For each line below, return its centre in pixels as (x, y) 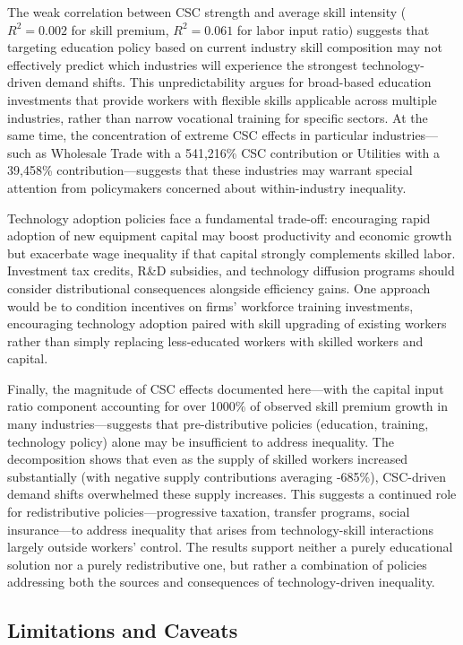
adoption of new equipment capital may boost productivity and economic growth (230, 235)
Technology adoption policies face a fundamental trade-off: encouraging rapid (219, 218)
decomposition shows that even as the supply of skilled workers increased (208, 459)
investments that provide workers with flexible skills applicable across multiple (222, 99)
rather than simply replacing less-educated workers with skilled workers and (215, 340)
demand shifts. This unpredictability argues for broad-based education (238, 82)
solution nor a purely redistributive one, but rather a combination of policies (217, 564)
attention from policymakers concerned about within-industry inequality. (207, 187)
